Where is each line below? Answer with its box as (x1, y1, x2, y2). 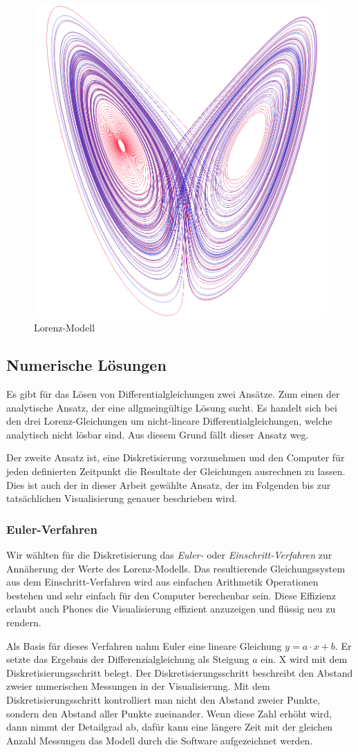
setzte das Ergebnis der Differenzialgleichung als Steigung (6, 652, 249, 666)
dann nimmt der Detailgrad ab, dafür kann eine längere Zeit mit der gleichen (6, 720, 333, 734)
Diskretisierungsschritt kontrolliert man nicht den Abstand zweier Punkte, (6, 692, 321, 706)
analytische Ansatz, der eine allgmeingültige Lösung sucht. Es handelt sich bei (6, 400, 337, 414)
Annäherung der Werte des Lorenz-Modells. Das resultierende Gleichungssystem (6, 561, 346, 575)
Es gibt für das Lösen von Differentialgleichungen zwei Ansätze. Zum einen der (6, 387, 340, 401)
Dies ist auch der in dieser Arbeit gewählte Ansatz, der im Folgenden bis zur (6, 477, 331, 492)
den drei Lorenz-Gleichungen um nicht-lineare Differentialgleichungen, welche (6, 414, 332, 428)
